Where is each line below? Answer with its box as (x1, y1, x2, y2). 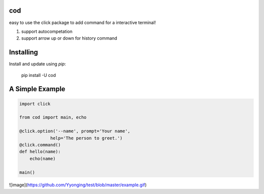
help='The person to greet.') (50, 135, 123, 141)
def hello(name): (19, 149, 61, 154)
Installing (9, 48, 39, 56)
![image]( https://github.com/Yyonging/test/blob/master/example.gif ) (9, 182, 147, 188)
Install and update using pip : (9, 61, 66, 67)
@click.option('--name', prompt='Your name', (19, 128, 131, 134)
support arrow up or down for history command (21, 35, 117, 41)
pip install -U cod (21, 72, 56, 78)
